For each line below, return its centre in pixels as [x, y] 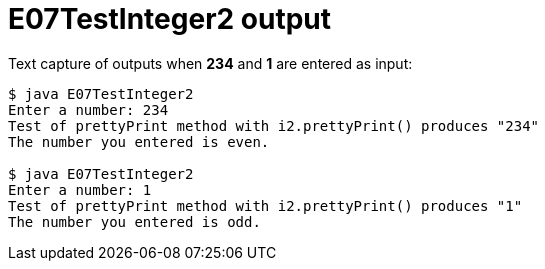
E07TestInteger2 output [169, 19]
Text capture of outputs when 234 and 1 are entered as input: [210, 63]
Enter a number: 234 [88, 109]
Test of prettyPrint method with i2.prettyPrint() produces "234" [274, 125]
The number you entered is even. [139, 141]
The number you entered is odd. [134, 221]
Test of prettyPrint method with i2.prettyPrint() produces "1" [265, 205]
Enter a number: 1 [80, 189]
